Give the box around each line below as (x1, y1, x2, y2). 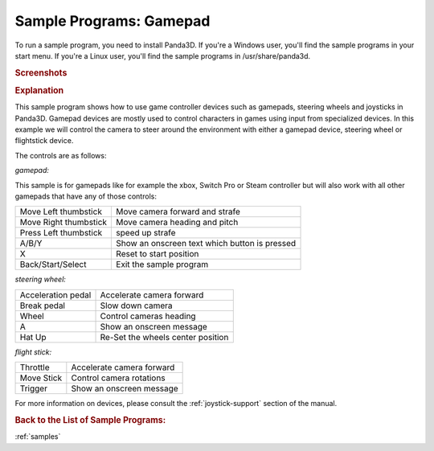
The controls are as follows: (14, 150, 107, 160)
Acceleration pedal (19, 289, 92, 301)
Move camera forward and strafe (116, 206, 240, 217)
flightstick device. (14, 136, 74, 146)
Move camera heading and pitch (116, 217, 239, 228)
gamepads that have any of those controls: (14, 191, 157, 201)
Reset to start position (116, 248, 199, 260)
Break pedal (19, 300, 66, 311)
